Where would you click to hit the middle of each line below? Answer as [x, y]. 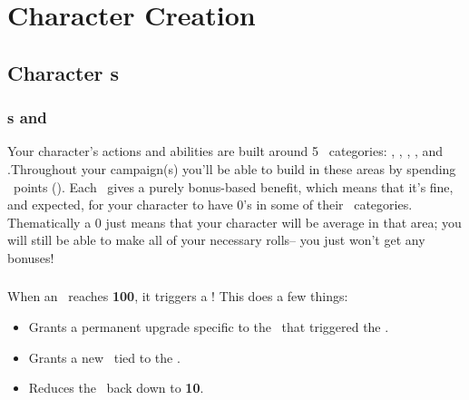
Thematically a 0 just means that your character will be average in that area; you [234, 222]
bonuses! [31, 257]
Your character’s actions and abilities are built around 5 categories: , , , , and [225, 151]
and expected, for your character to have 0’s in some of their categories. [210, 205]
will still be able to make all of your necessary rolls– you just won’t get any [216, 240]
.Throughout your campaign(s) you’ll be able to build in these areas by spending [232, 168]
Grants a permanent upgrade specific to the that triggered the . [209, 327]
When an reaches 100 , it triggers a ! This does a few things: [178, 296]
